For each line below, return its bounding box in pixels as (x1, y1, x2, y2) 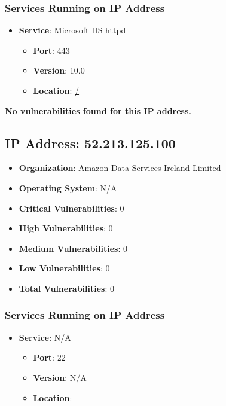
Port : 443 (33, 44, 70, 56)
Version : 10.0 (33, 64, 85, 77)
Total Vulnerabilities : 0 (19, 282, 114, 294)
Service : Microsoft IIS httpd (19, 24, 126, 36)
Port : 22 (33, 351, 66, 364)
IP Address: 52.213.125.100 (5, 133, 176, 152)
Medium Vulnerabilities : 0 (19, 242, 127, 254)
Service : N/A (19, 331, 71, 343)
